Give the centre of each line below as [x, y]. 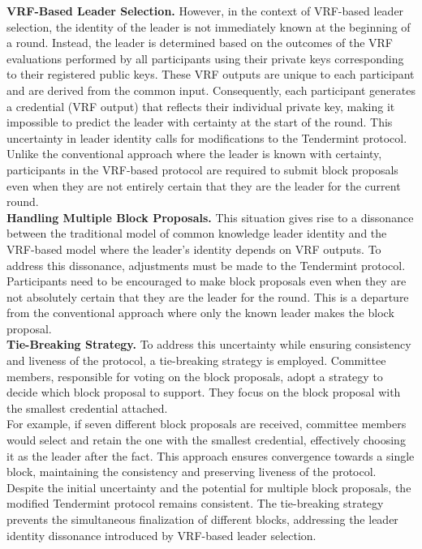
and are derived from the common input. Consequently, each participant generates [211, 90]
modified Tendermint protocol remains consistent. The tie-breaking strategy [195, 503]
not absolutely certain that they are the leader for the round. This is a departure [208, 296]
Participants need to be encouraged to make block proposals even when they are [207, 281]
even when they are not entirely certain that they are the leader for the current [204, 185]
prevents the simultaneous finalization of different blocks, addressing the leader [202, 519]
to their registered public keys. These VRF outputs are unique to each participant [211, 74]
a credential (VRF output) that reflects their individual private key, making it [201, 106]
